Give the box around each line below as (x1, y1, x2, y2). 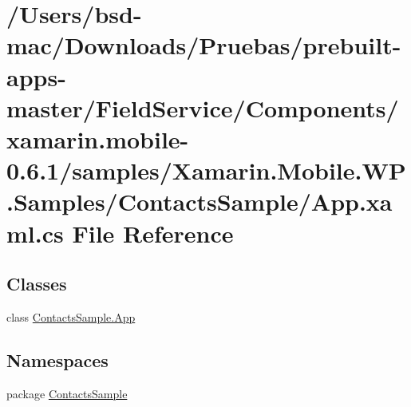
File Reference (72, 216, 234, 249)
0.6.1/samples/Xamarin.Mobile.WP (6, 154, 406, 187)
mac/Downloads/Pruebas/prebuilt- (6, 29, 401, 61)
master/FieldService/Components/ (6, 91, 399, 124)
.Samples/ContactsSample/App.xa (6, 185, 393, 218)
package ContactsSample (6, 385, 128, 401)
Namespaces (6, 347, 109, 372)
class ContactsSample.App (6, 308, 136, 325)
